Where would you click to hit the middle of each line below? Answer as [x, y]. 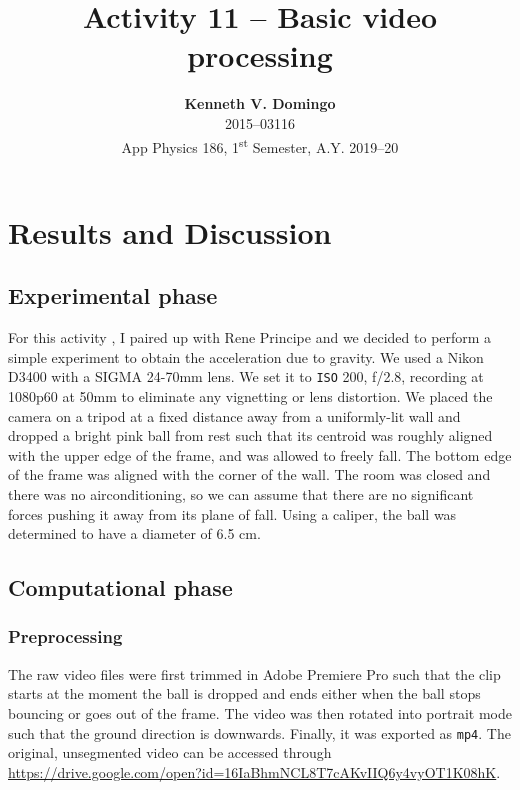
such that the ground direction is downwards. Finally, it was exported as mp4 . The [259, 732]
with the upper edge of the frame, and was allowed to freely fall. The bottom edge [260, 454]
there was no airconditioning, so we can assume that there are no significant [241, 493]
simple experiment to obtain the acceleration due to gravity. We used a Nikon [246, 356]
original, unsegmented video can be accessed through [170, 752]
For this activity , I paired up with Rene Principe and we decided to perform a [250, 337]
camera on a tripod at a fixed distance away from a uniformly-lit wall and [234, 415]
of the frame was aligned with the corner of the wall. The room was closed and [249, 474]
